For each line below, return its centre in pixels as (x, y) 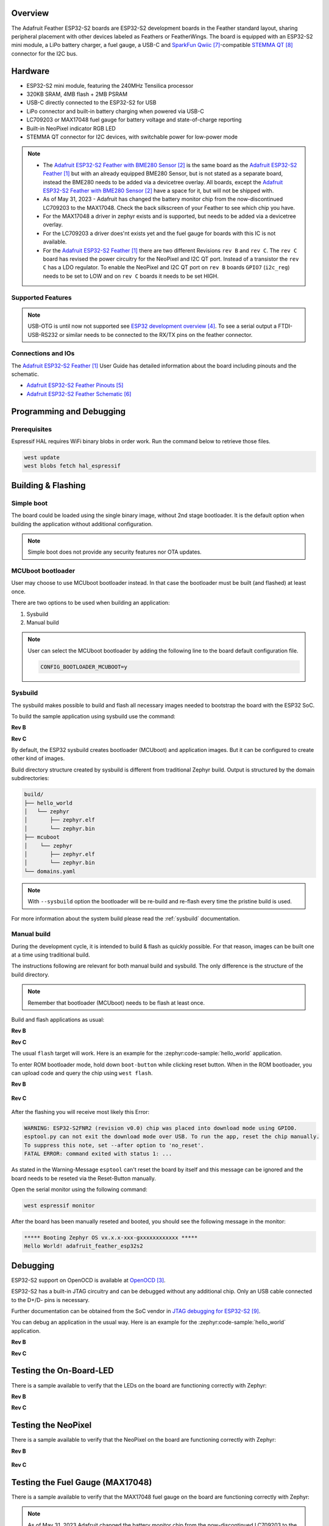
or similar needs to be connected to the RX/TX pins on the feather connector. (156, 334)
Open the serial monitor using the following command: (79, 1190)
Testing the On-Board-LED (62, 1371)
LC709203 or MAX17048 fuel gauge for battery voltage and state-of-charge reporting (134, 120)
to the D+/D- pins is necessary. (50, 1300)
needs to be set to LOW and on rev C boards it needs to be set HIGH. (131, 276)
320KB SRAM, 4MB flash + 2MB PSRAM (77, 94)
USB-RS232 (43, 334)
